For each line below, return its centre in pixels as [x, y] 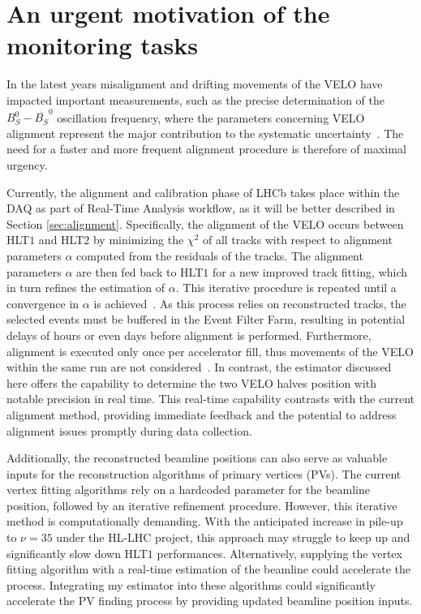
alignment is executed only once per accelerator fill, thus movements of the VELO [210, 351]
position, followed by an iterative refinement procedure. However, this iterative [202, 505]
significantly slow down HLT [77, 553]
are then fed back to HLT [140, 271]
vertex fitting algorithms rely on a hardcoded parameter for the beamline [188, 489]
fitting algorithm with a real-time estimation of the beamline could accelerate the [208, 569]
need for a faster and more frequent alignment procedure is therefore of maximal [206, 149]
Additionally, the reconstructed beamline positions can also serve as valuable [197, 458]
